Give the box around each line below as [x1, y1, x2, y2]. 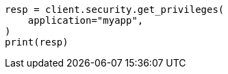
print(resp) [5, 37, 68, 48]
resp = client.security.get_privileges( [5, 4, 225, 15]
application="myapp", [27, 15, 144, 26]
